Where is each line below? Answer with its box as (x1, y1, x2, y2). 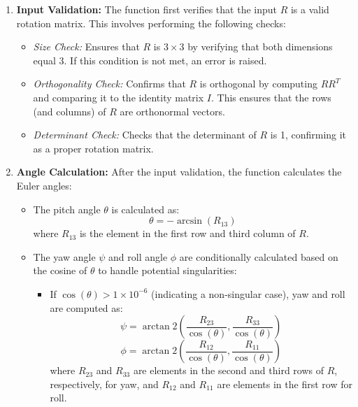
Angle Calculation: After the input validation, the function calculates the (16, 164, 342, 179)
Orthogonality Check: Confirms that (33, 76, 186, 91)
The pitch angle (33, 201, 101, 216)
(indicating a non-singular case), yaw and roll (151, 286, 345, 301)
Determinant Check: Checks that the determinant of (33, 127, 257, 142)
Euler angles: (16, 178, 72, 192)
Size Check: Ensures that (33, 39, 140, 54)
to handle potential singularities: (98, 263, 237, 278)
